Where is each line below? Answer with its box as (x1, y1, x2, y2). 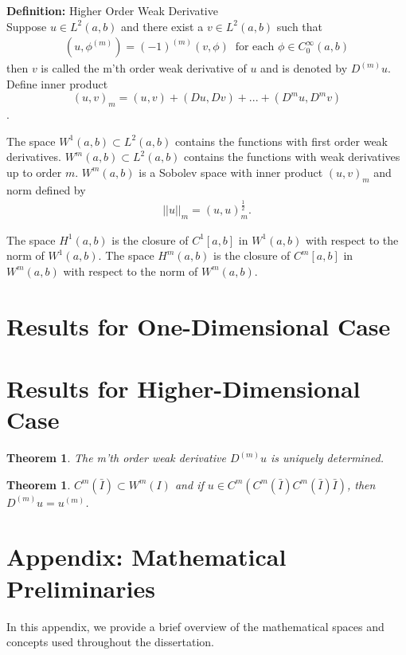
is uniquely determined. (271, 449, 384, 466)
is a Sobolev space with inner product (139, 163, 323, 180)
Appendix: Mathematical (6, 540, 287, 573)
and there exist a (121, 18, 204, 34)
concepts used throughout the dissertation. (6, 633, 214, 650)
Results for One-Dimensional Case (6, 309, 391, 342)
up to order (6, 163, 62, 180)
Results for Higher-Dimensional (6, 371, 361, 404)
